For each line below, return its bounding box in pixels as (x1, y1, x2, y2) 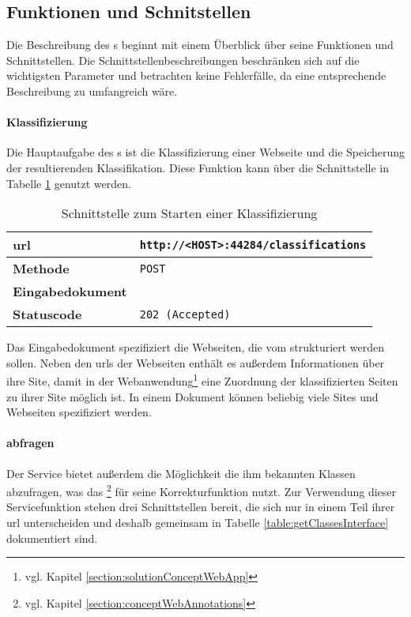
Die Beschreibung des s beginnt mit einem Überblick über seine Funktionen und (6, 36, 394, 53)
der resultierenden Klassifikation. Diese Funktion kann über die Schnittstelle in (6, 159, 389, 175)
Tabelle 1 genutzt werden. (6, 175, 131, 191)
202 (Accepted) (139, 307, 231, 321)
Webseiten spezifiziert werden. (6, 404, 152, 420)
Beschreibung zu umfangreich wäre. (6, 82, 178, 99)
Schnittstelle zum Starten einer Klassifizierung (61, 204, 318, 223)
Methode (13, 259, 70, 278)
